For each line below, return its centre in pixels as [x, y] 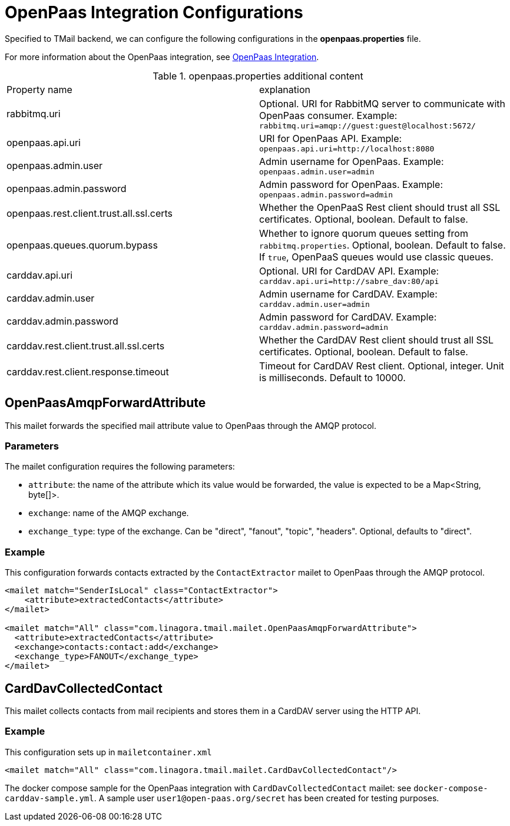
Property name [39, 89]
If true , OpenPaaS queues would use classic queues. [376, 257]
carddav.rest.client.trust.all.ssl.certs [86, 346]
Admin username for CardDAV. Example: [348, 294]
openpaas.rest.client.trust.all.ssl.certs [90, 213]
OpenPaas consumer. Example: [328, 115]
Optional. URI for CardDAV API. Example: [349, 271]
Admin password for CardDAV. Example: [348, 317]
